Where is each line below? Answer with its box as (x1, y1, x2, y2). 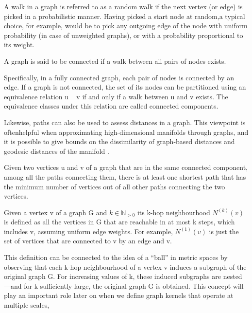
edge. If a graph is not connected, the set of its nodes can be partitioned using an (4, 82, 246, 92)
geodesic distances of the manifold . (4, 146, 109, 156)
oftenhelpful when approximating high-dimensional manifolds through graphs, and (4, 127, 249, 137)
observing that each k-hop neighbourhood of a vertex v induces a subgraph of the (4, 261, 247, 272)
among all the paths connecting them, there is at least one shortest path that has (4, 171, 246, 182)
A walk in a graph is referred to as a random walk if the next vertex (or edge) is (4, 1, 243, 11)
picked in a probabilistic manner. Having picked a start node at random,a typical (4, 11, 245, 21)
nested (223, 271, 242, 281)
